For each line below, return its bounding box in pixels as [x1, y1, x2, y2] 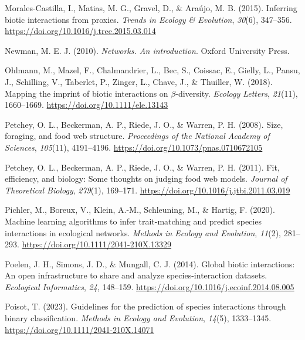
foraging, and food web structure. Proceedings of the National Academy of [5, 130, 270, 142]
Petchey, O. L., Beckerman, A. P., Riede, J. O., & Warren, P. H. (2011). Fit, [5, 161, 280, 173]
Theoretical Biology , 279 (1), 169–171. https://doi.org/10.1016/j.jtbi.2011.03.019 [5, 183, 290, 196]
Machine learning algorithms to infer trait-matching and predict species [5, 215, 262, 227]
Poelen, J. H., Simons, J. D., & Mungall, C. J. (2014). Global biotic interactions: [5, 257, 295, 270]
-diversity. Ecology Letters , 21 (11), [175, 87, 298, 99]
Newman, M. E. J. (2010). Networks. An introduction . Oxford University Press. [5, 44, 290, 56]
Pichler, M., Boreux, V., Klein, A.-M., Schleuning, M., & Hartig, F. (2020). [5, 203, 275, 216]
